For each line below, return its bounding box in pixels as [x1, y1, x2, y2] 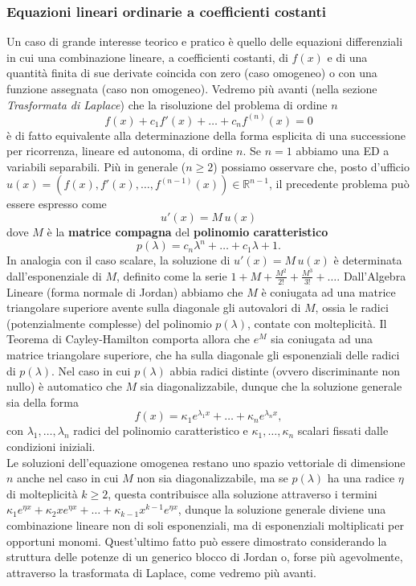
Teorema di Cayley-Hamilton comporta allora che [6, 330, 251, 347]
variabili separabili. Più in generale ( [6, 158, 186, 174]
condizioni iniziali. [6, 438, 96, 455]
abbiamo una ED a [296, 142, 389, 159]
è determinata [333, 252, 402, 268]
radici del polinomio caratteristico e [73, 422, 248, 439]
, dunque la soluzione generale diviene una [177, 501, 386, 518]
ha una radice [327, 469, 395, 486]
